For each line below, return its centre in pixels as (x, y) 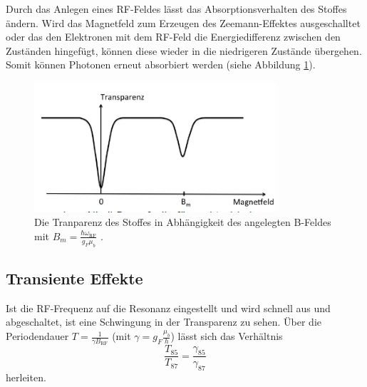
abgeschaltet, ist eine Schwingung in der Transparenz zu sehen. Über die (164, 322)
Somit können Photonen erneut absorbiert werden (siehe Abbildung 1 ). (161, 64)
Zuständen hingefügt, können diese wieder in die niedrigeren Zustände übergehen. (184, 50)
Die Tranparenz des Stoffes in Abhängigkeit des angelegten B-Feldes (183, 222)
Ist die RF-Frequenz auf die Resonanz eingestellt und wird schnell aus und (168, 308)
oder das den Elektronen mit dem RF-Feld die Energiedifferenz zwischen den (173, 37)
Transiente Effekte (74, 278)
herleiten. (26, 377)
